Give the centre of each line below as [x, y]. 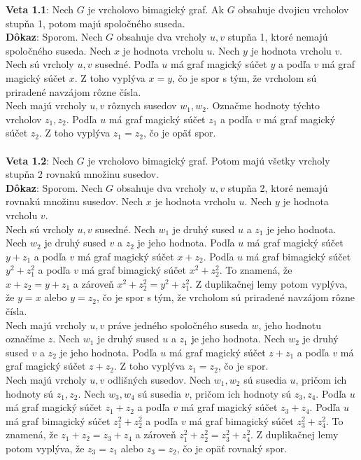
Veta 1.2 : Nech [40, 160]
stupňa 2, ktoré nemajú [278, 187]
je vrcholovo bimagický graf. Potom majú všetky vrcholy [209, 160]
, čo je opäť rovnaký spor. [232, 448]
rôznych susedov [142, 105]
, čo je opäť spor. [179, 133]
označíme [25, 339]
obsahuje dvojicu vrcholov [293, 9]
